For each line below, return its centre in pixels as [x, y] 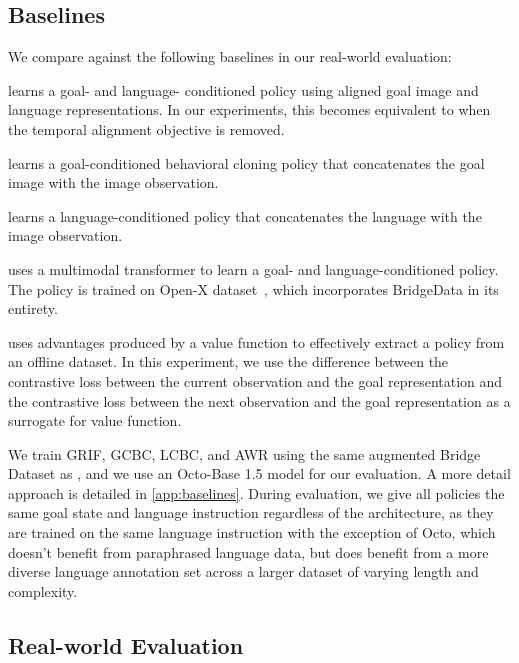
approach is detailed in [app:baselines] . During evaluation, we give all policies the [256, 492]
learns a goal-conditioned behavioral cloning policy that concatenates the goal [246, 162]
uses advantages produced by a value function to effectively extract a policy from [256, 341]
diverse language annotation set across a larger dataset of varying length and [243, 571]
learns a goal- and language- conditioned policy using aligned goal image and [243, 89]
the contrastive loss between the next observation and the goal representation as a [259, 400]
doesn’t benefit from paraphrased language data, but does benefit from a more [248, 551]
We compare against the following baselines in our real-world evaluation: [230, 56]
